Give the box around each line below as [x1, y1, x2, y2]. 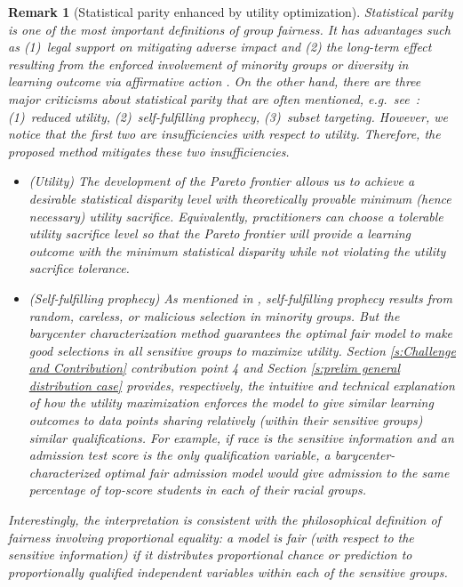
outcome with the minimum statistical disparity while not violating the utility [28, 241, 446, 260]
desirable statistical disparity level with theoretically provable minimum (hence [28, 189, 451, 207]
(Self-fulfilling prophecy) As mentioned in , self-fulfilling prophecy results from [28, 288, 452, 307]
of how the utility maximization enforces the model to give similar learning [28, 393, 434, 412]
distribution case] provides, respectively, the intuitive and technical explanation [28, 375, 455, 394]
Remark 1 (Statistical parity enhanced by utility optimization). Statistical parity [8, 3, 453, 20]
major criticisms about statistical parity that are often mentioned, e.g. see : [8, 89, 420, 108]
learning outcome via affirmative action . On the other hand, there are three [8, 72, 421, 91]
